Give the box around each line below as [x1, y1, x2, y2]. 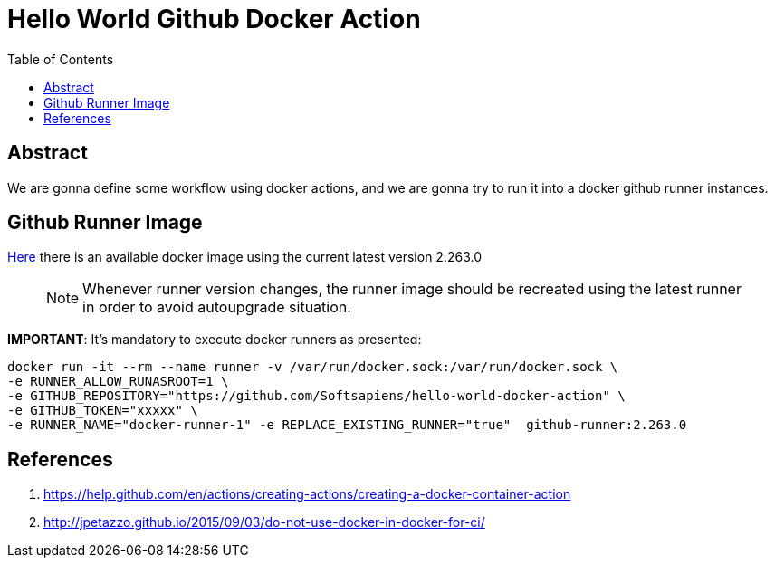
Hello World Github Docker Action [7, 4, 421, 34]
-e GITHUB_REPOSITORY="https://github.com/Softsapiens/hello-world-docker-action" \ [7, 388, 626, 404]
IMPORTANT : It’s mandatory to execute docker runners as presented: [7, 331, 422, 348]
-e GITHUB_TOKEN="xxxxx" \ [7, 403, 198, 418]
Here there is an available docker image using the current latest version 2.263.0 [7, 249, 482, 265]
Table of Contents [7, 51, 114, 67]
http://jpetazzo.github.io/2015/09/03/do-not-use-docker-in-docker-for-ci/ [43, 514, 485, 531]
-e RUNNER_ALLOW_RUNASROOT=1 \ [7, 374, 229, 389]
